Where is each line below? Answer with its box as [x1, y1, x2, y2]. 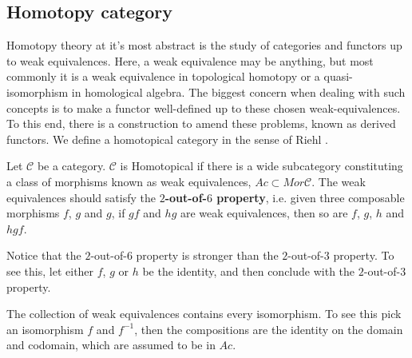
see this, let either [6, 262, 94, 279]
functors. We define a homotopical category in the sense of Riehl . [6, 130, 329, 147]
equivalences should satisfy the [6, 189, 156, 205]
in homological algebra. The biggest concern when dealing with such [71, 83, 406, 100]
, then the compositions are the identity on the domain [134, 320, 403, 337]
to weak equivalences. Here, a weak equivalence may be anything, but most [6, 52, 374, 69]
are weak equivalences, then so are [180, 205, 348, 221]
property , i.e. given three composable [216, 189, 405, 205]
